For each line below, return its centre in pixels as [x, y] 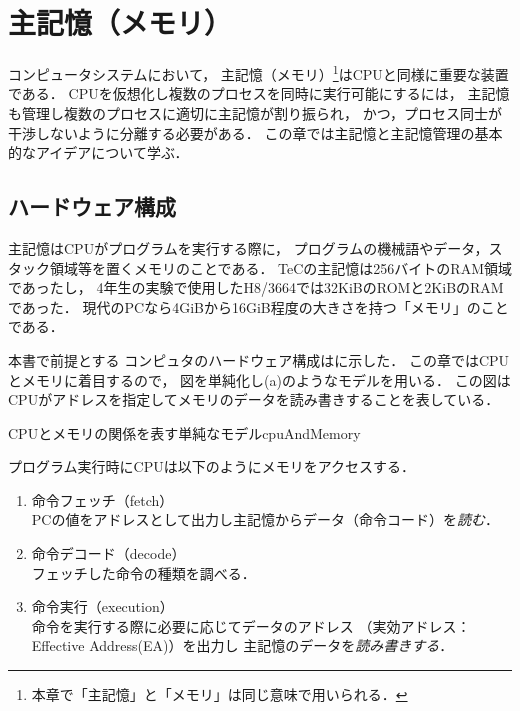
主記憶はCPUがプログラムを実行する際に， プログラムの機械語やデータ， [248, 247]
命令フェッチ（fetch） [102, 499]
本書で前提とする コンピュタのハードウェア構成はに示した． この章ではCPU [259, 359]
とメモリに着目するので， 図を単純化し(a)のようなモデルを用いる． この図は [259, 379]
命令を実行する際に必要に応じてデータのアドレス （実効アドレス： [251, 625]
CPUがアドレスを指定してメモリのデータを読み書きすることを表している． [254, 399]
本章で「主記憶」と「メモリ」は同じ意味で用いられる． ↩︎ [219, 694]
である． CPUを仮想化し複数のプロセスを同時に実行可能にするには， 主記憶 [259, 93]
